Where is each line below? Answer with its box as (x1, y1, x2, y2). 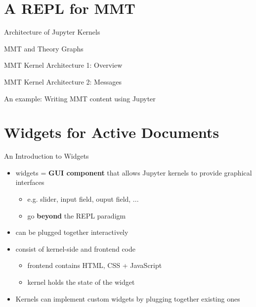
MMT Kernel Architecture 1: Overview (4, 60, 123, 70)
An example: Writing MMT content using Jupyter (4, 93, 156, 103)
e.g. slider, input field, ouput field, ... (27, 194, 139, 204)
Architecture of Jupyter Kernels (4, 27, 100, 37)
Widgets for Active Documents (4, 122, 219, 142)
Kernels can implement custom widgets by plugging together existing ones (15, 293, 240, 304)
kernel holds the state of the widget (27, 276, 135, 287)
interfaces (15, 177, 44, 187)
